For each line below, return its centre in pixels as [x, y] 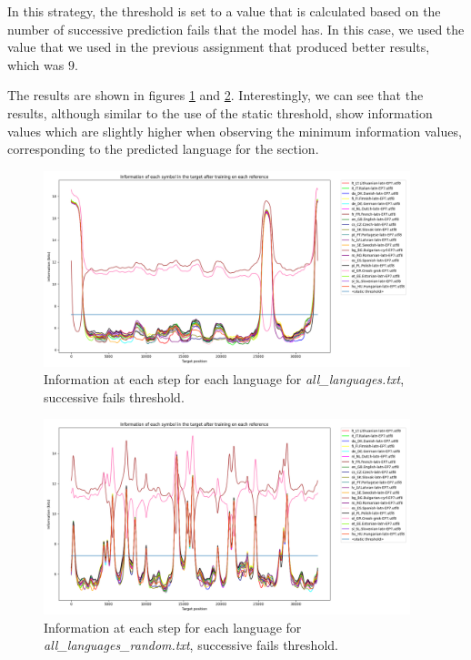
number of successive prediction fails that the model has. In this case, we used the [236, 29]
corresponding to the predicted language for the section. [163, 149]
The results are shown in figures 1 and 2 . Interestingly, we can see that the [215, 95]
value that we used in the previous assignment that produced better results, [219, 47]
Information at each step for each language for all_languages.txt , [224, 379]
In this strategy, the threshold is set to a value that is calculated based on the [224, 11]
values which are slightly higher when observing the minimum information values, [235, 131]
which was [36, 64]
